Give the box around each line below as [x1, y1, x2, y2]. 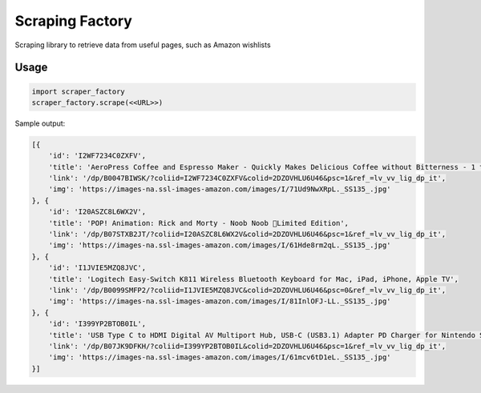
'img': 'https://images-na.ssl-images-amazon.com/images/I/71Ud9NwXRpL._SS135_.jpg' [48, 185, 392, 194]
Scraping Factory [14, 12, 132, 30]
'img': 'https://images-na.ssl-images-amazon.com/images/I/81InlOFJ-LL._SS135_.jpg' [48, 297, 392, 306]
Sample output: [14, 118, 66, 128]
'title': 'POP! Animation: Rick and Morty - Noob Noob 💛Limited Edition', [48, 219, 349, 227]
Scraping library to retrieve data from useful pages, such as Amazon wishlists [14, 40, 272, 50]
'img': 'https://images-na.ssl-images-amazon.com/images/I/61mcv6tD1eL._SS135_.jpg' [48, 353, 392, 362]
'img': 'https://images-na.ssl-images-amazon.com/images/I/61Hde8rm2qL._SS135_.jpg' [48, 241, 392, 250]
